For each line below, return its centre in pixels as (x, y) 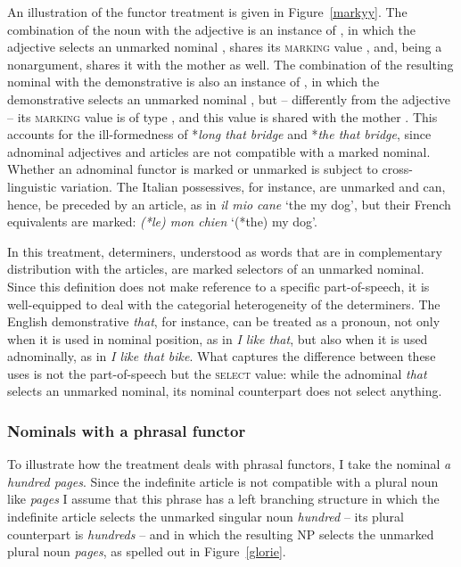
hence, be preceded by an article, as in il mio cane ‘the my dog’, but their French (229, 204)
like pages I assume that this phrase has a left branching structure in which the (223, 499)
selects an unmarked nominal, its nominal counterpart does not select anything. (225, 391)
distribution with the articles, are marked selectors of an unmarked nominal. (216, 269)
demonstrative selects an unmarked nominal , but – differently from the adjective (229, 99)
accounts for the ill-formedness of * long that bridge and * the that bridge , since (219, 134)
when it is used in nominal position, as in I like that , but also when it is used (218, 338)
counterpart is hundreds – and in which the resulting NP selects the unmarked (221, 534)
